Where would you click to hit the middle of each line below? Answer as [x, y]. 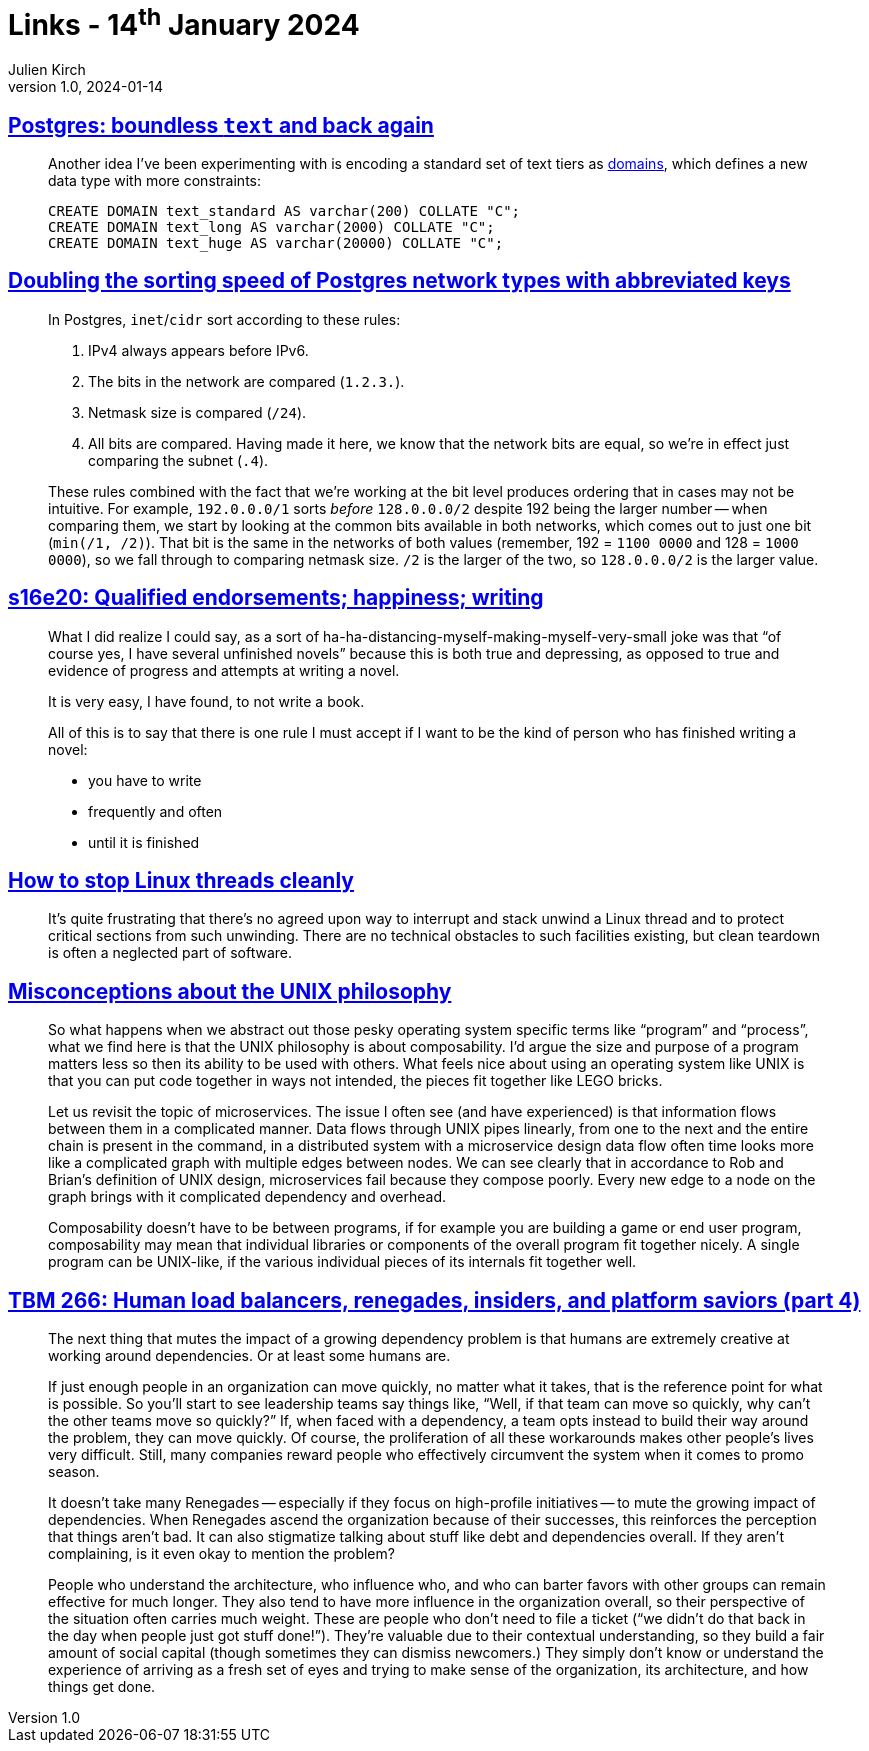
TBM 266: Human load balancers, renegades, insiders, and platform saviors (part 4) [434, 1300]
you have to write [145, 780]
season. [74, 1472]
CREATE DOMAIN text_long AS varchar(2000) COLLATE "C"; [271, 226]
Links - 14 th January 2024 [184, 22]
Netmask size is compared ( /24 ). [197, 412]
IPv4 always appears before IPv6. [198, 350]
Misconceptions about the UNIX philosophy [230, 991]
